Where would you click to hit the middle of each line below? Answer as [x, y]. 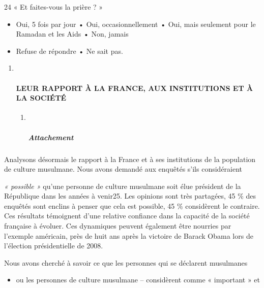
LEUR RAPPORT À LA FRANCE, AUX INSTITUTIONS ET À [135, 88]
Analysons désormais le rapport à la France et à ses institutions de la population [130, 159]
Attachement [51, 137]
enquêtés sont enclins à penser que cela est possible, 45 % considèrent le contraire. [132, 205]
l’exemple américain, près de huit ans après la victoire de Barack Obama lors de [129, 235]
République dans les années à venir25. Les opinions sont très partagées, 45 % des [130, 196]
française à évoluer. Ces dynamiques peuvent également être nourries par [118, 226]
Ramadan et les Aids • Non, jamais [72, 34]
